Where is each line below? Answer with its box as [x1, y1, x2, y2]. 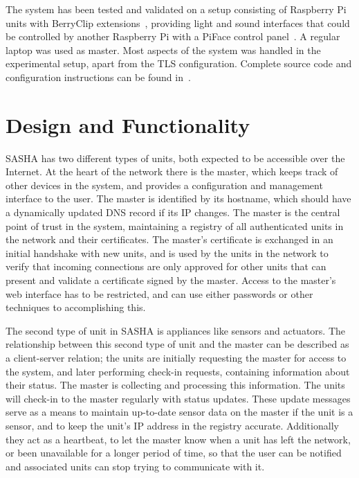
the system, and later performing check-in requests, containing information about [6, 364, 350, 378]
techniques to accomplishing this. [6, 300, 146, 315]
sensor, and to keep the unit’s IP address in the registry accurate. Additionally [6, 418, 339, 432]
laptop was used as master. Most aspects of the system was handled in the [6, 42, 321, 57]
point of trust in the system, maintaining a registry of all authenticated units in [6, 218, 344, 233]
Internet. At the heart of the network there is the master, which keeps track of [6, 164, 338, 179]
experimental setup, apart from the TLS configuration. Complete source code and [6, 56, 352, 71]
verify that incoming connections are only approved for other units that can [6, 259, 326, 274]
